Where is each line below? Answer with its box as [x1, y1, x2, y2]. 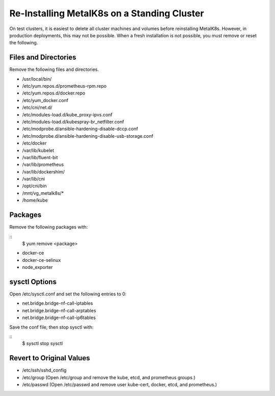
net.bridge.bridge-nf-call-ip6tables [22, 314, 96, 321]
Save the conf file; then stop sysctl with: [9, 324, 94, 330]
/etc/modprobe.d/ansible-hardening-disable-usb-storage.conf [22, 133, 154, 139]
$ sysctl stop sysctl [22, 340, 63, 346]
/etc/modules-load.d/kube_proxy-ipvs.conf [22, 111, 113, 117]
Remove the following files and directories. [9, 66, 99, 72]
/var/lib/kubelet [22, 147, 54, 153]
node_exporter [22, 264, 53, 270]
